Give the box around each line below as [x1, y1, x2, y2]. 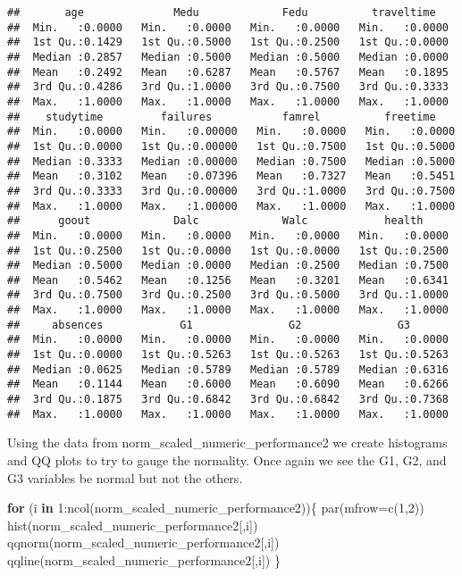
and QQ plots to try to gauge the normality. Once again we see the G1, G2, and [7, 450, 447, 469]
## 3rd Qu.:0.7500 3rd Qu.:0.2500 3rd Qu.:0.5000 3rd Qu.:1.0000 [7, 288, 449, 302]
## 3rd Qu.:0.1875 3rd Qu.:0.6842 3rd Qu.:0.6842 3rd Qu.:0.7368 [7, 393, 449, 406]
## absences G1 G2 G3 [7, 318, 411, 331]
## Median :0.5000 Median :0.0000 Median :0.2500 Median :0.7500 [7, 259, 449, 272]
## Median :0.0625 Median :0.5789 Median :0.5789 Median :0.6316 [7, 363, 449, 376]
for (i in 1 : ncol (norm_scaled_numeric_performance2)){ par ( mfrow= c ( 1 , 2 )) [7, 498, 424, 517]
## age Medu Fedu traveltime [7, 6, 436, 19]
